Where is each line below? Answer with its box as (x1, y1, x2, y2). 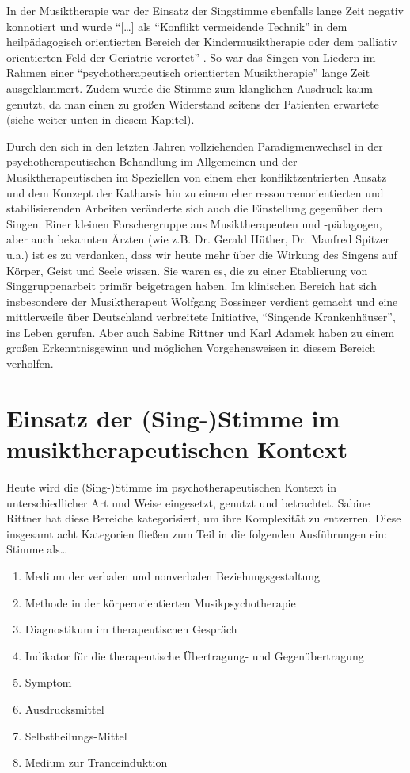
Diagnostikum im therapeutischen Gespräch (25, 621, 237, 637)
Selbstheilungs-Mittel (25, 727, 127, 744)
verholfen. (6, 355, 54, 372)
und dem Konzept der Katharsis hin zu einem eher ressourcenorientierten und (6, 184, 384, 201)
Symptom (25, 674, 72, 691)
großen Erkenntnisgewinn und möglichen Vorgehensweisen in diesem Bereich (6, 339, 376, 356)
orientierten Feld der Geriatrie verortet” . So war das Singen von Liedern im (6, 48, 376, 65)
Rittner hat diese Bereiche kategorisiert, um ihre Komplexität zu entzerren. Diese (6, 510, 401, 526)
